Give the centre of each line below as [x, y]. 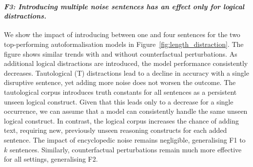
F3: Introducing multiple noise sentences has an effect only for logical [124, 6]
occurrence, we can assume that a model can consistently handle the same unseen [126, 111]
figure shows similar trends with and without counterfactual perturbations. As [121, 53]
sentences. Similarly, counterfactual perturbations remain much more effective [126, 149]
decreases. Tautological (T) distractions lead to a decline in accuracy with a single [126, 73]
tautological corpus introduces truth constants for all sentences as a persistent [120, 92]
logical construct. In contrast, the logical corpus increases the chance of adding [121, 120]
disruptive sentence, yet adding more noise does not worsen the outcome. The [120, 82]
